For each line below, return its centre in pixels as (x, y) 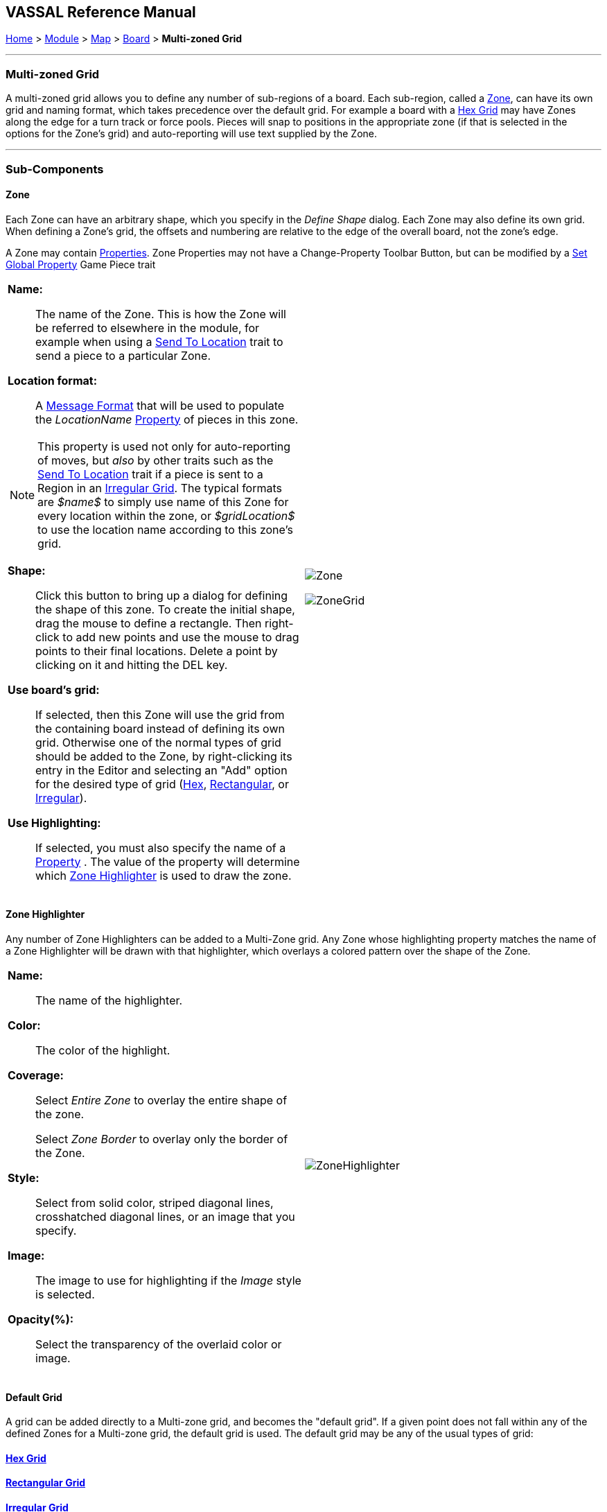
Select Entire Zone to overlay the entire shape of (161, 1100)
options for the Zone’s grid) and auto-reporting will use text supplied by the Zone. (191, 134)
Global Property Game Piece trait (81, 264)
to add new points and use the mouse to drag (181, 637)
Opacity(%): (41, 1319)
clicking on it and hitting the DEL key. (132, 664)
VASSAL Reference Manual (101, 12)
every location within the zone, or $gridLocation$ (166, 515)
